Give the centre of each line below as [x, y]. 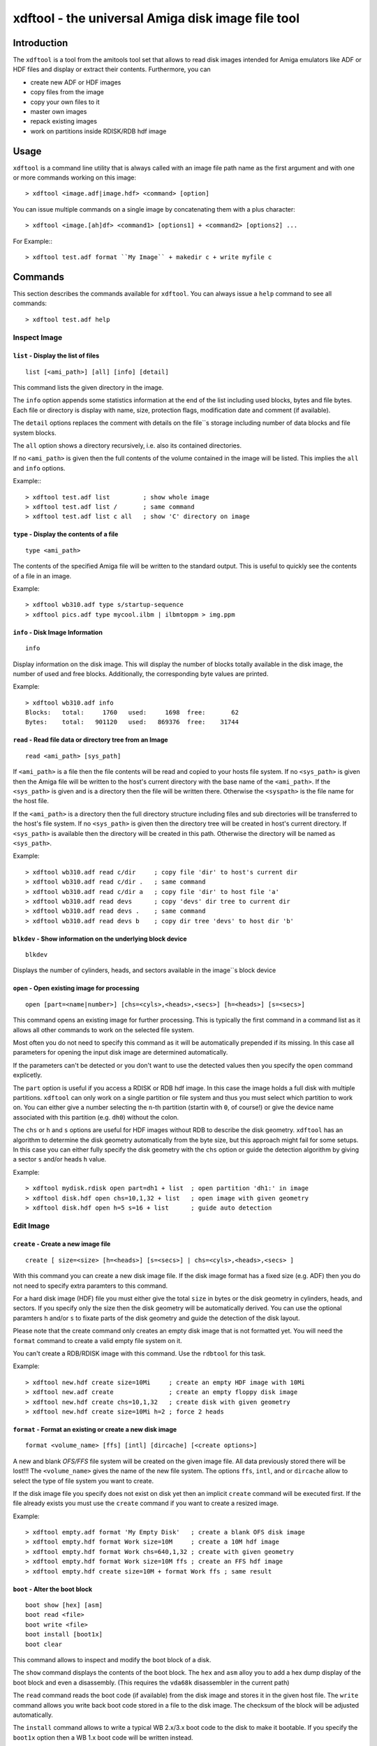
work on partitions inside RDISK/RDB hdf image [98, 131]
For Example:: [32, 241]
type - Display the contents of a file [66, 534]
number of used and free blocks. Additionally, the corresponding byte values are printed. [141, 673]
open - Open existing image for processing [76, 988]
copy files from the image [67, 92]
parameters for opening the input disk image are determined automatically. [120, 1052]
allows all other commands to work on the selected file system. [104, 1029]
